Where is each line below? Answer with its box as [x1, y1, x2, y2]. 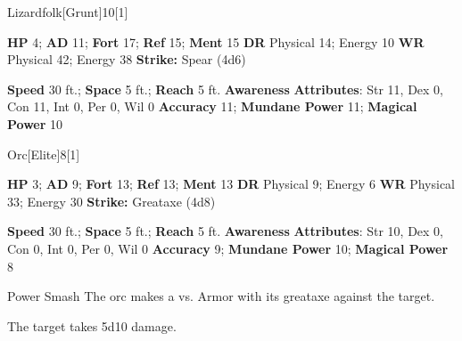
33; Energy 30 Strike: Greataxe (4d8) [7, 191, 216, 210]
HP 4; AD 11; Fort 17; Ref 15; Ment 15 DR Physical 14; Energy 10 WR [7, 32, 425, 51]
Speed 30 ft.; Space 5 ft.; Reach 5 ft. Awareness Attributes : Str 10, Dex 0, [7, 222, 444, 240]
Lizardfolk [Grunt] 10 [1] [7, 3, 128, 20]
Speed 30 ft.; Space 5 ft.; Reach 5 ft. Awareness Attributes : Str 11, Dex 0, [7, 79, 444, 98]
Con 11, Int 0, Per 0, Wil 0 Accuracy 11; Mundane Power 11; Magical [7, 97, 417, 116]
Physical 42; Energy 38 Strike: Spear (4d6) [7, 50, 246, 69]
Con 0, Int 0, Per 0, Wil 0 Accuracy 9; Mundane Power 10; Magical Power [7, 239, 449, 257]
